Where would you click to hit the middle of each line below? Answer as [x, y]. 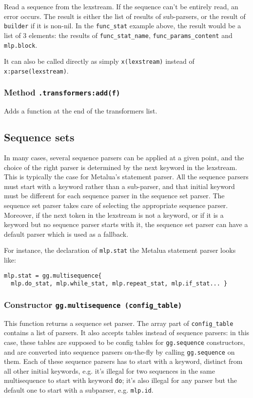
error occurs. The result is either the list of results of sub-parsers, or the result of [125, 16]
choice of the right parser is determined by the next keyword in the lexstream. [121, 167]
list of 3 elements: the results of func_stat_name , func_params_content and [118, 35]
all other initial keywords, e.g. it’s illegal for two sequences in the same [109, 370]
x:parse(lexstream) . [36, 70]
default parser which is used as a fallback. [66, 234]
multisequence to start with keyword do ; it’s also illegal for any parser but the [121, 380]
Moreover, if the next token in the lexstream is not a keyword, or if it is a [114, 215]
